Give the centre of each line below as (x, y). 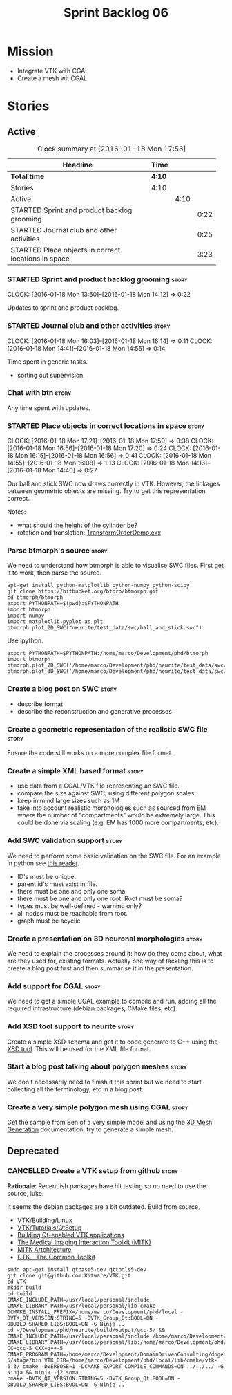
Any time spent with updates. (49, 408)
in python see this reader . (43, 863)
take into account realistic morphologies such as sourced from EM (112, 808)
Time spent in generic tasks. (48, 362)
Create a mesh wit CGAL (52, 78)
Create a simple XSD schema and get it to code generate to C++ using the (113, 1042)
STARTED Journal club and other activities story (89, 326)
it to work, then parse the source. (55, 573)
